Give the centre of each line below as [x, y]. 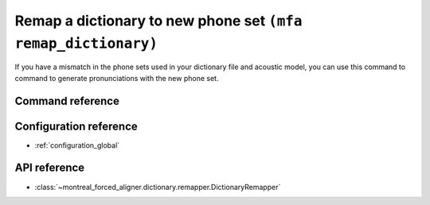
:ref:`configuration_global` [77, 145]
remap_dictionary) [86, 43]
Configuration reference [76, 126]
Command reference [67, 101]
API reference [50, 168]
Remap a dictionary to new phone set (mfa [158, 21]
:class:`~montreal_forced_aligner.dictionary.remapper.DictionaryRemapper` [158, 187]
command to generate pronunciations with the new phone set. [117, 78]
